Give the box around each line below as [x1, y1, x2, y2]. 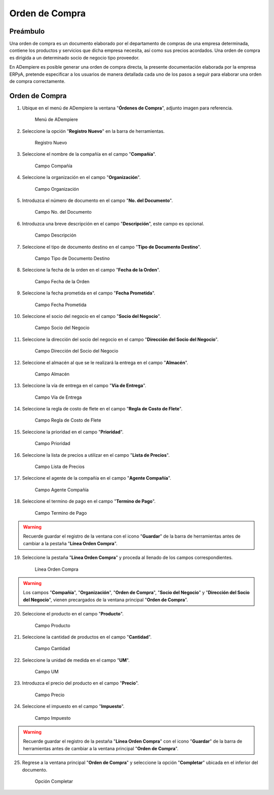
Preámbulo [9, 27, 45, 36]
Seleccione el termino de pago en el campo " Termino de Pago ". [22, 498, 156, 505]
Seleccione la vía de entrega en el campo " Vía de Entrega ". [22, 382, 147, 389]
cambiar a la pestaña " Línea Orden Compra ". [23, 540, 118, 546]
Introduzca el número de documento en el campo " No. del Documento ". [22, 197, 173, 203]
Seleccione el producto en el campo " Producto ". [22, 611, 124, 617]
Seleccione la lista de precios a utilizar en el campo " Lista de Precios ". [22, 452, 170, 458]
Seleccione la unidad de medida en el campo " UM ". [22, 657, 130, 663]
